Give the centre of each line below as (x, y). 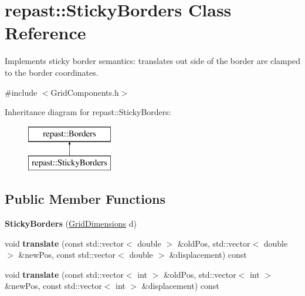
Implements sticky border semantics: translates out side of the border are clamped (152, 61)
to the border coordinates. (52, 72)
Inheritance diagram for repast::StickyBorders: (88, 112)
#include (21, 92)
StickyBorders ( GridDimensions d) (71, 223)
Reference (45, 33)
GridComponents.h (85, 92)
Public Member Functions (85, 199)
